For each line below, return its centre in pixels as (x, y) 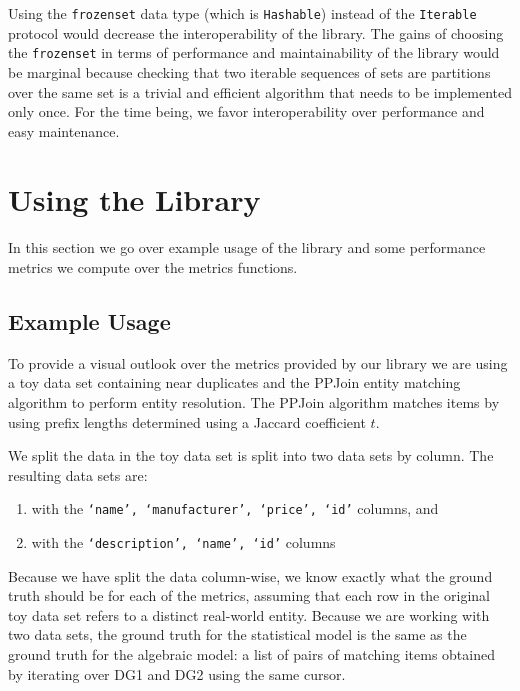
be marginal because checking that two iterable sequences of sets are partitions (249, 71)
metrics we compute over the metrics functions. (153, 267)
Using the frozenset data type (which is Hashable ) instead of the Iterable (242, 13)
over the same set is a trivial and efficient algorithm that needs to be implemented (260, 91)
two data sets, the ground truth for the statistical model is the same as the (237, 634)
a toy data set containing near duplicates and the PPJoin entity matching (234, 382)
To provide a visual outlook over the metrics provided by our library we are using (258, 362)
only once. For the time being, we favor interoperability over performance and (246, 111)
